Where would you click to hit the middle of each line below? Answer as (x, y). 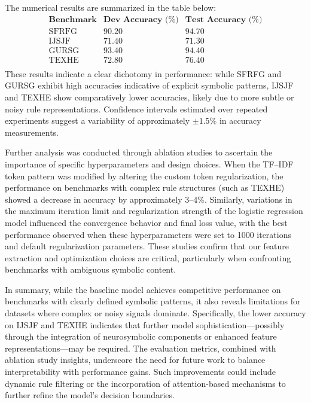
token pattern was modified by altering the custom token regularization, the (144, 175)
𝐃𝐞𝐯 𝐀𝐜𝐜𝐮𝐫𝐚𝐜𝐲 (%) (141, 19)
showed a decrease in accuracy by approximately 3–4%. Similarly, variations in (149, 199)
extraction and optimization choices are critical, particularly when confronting (148, 257)
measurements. (32, 132)
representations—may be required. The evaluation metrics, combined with (141, 348)
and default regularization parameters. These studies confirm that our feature (147, 246)
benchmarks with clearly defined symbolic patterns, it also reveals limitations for (153, 301)
